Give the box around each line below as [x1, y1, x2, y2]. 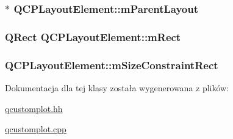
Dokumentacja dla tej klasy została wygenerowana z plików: [5, 81, 229, 94]
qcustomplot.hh [5, 102, 63, 115]
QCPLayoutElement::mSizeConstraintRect [5, 57, 218, 72]
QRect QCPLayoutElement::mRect [5, 29, 181, 44]
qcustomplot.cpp [5, 122, 66, 135]
